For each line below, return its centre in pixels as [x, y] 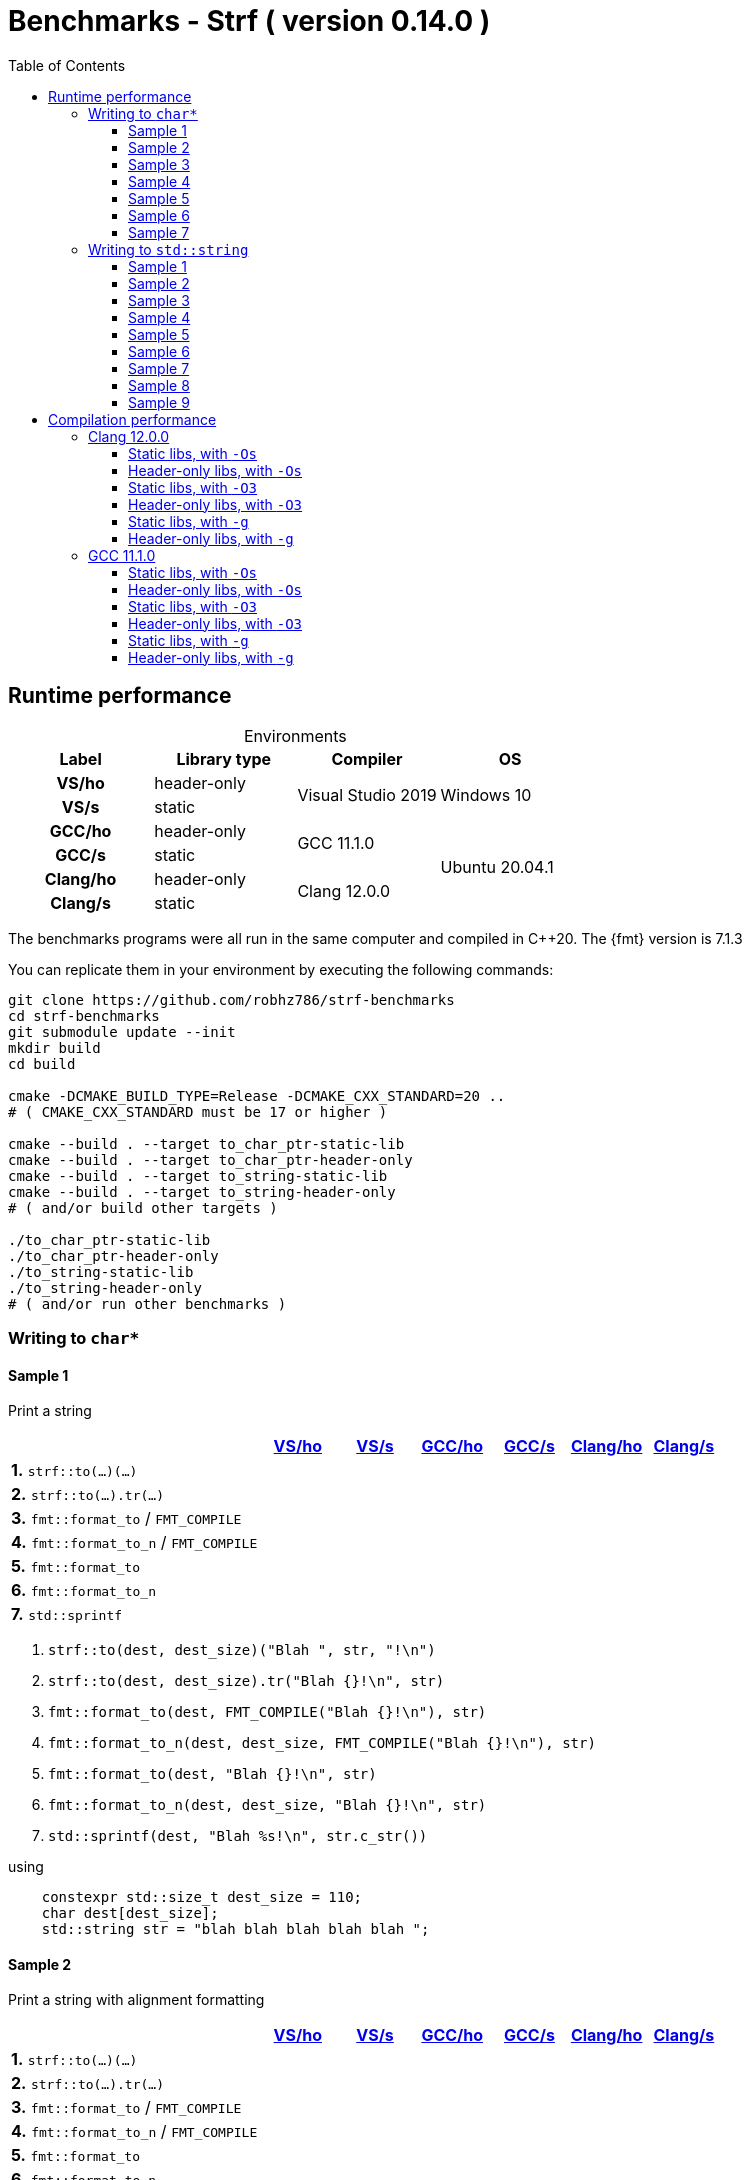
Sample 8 [159, 385]
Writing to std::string [168, 249]
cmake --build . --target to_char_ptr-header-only [210, 1159]
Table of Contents [67, 65]
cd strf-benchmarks [84, 1015]
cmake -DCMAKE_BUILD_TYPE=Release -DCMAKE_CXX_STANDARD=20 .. [257, 1095]
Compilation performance [132, 419]
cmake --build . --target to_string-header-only [202, 1191]
